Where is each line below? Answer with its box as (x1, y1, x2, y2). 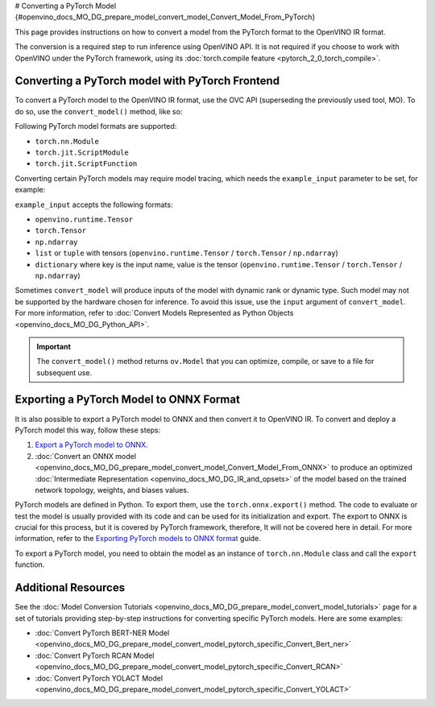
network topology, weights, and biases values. (35, 485, 189, 494)
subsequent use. (36, 367, 93, 378)
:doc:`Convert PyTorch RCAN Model (35, 651, 155, 660)
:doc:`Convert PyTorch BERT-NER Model (35, 628, 170, 638)
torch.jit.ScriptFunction (35, 159, 138, 168)
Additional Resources (14, 581, 125, 595)
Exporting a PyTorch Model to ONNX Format (14, 393, 241, 407)
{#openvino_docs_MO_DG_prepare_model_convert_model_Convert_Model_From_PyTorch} (14, 12, 316, 22)
